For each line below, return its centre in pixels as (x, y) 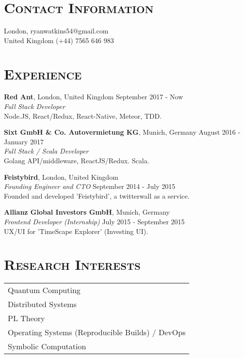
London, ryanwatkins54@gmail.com (56, 31)
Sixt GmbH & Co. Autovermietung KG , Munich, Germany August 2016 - (122, 132)
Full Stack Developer (34, 106)
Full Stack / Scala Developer (46, 151)
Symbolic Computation (47, 346)
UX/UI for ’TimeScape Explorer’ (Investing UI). (76, 231)
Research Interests (72, 264)
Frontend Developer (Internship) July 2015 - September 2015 (94, 221)
